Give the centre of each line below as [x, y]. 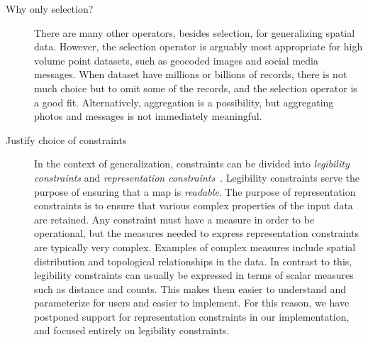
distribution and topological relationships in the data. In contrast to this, [193, 261]
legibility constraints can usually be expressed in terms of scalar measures [194, 275]
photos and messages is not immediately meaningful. [148, 116]
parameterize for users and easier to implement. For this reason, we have [192, 303]
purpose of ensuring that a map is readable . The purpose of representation [195, 191]
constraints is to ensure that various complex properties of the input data [194, 205]
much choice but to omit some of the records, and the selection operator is [196, 88]
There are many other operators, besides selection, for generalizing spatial [195, 32]
